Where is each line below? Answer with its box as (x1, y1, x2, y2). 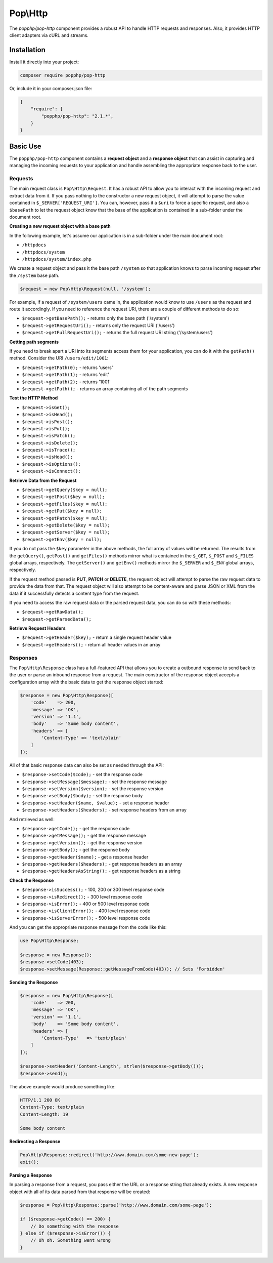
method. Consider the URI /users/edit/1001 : (9, 355, 109, 361)
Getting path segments (9, 339, 59, 345)
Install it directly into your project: (9, 59, 79, 65)
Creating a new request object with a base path (9, 223, 111, 229)
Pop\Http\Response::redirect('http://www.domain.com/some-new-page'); (20, 1152, 199, 1158)
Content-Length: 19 (20, 1111, 68, 1117)
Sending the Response (9, 979, 58, 985)
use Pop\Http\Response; (20, 938, 79, 944)
